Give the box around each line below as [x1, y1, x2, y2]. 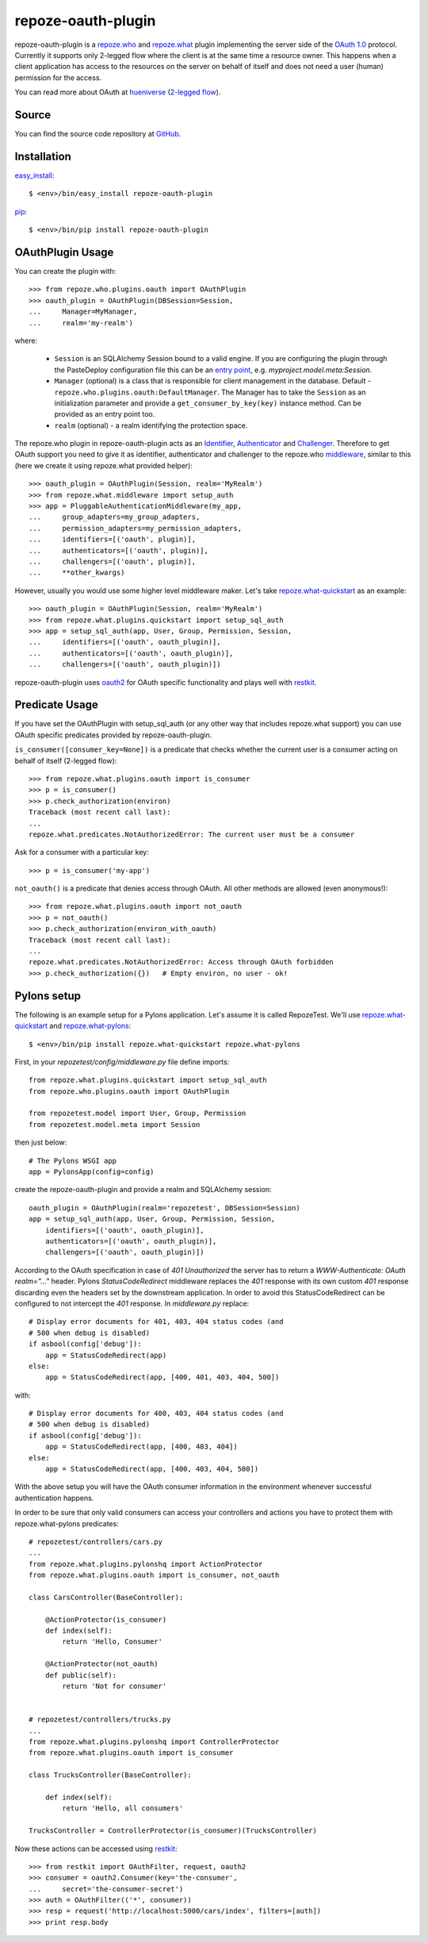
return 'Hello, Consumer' [62, 1637, 162, 1646]
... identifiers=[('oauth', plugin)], [29, 535, 197, 544]
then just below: [14, 1137, 67, 1147]
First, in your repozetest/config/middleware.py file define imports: [14, 1056, 230, 1067]
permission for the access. [14, 72, 102, 83]
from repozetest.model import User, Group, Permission [29, 1109, 246, 1118]
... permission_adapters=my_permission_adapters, [29, 524, 242, 533]
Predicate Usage [14, 698, 98, 712]
